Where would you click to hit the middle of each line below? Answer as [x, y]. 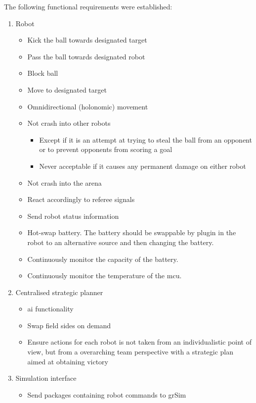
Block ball [43, 73]
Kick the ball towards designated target [87, 40]
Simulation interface [46, 378]
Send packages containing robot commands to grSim [107, 394]
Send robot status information [73, 216]
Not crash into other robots [69, 123]
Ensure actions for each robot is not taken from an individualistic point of [139, 342]
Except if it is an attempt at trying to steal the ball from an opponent [146, 139]
